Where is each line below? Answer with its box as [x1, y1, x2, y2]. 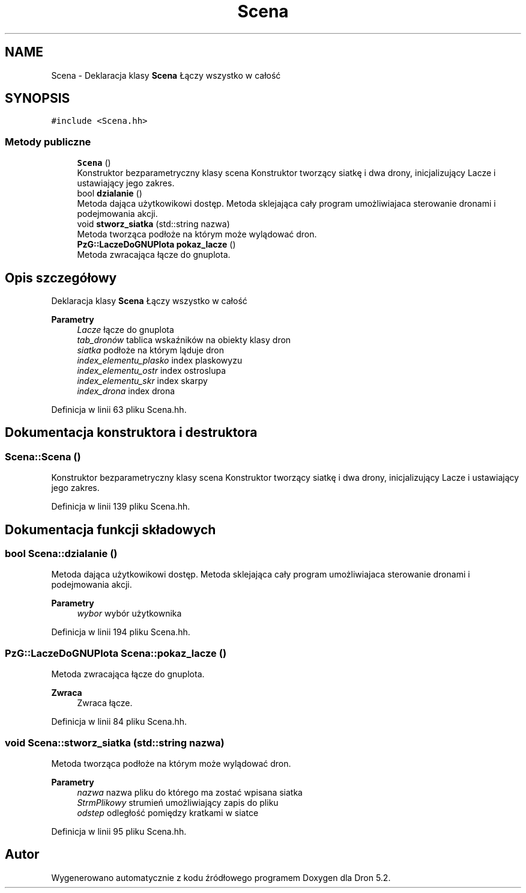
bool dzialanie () [77, 188, 142, 199]
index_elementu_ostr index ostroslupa [77, 365, 226, 376]
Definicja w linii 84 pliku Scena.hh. [51, 716, 187, 727]
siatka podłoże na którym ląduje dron [77, 345, 225, 356]
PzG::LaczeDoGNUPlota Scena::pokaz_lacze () [5, 647, 227, 659]
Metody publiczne [5, 135, 91, 148]
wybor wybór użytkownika [77, 608, 182, 619]
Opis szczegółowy [5, 270, 117, 285]
